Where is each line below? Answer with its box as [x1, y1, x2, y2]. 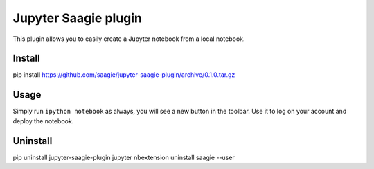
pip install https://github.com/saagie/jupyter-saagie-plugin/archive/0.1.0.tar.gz [12, 71, 235, 79]
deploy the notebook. [12, 116, 74, 125]
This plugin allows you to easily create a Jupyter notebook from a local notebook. [12, 35, 245, 43]
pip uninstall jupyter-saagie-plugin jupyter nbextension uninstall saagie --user [12, 153, 235, 161]
